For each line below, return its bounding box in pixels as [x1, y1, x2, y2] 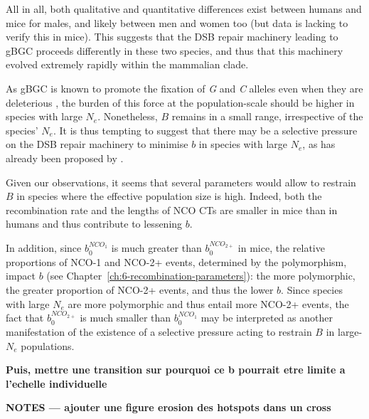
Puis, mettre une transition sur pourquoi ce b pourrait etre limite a [6, 362, 346, 377]
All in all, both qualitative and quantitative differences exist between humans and [6, 1, 362, 16]
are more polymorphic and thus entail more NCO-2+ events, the [68, 296, 349, 311]
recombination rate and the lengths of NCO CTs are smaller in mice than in [6, 202, 338, 217]
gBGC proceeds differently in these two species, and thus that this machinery [6, 43, 343, 58]
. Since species [281, 282, 343, 297]
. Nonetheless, [97, 109, 158, 124]
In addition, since [6, 240, 82, 255]
